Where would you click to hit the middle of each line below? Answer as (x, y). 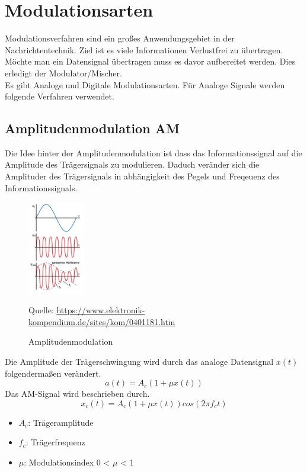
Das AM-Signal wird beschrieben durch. (77, 394)
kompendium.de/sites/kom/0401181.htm (102, 321)
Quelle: (41, 310)
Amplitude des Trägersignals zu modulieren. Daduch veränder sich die (132, 164)
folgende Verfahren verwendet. (60, 96)
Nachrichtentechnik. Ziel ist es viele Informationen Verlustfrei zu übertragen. (144, 49)
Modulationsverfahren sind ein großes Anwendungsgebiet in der (120, 38)
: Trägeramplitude (61, 422)
